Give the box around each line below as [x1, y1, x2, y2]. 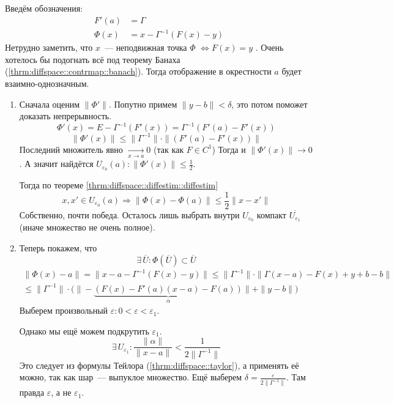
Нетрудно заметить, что [5, 41, 93, 54]
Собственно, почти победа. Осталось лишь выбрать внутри [19, 208, 240, 221]
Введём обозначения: [5, 2, 83, 14]
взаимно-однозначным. [5, 76, 89, 89]
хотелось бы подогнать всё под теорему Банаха [5, 53, 180, 65]
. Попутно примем [108, 97, 177, 110]
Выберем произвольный [19, 304, 108, 317]
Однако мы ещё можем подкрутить [19, 324, 149, 337]
